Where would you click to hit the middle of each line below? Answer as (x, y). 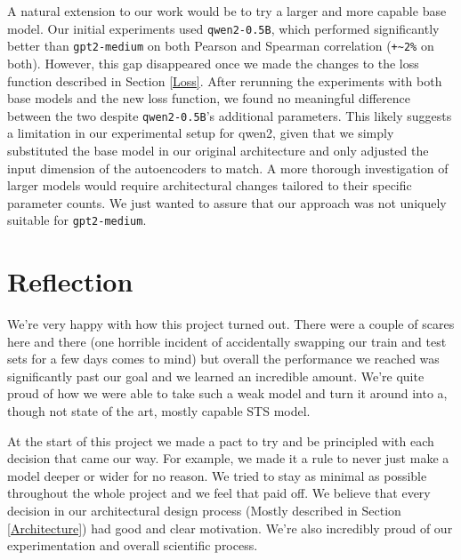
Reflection (70, 281)
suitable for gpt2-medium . (77, 220)
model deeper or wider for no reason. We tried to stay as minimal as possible (217, 475)
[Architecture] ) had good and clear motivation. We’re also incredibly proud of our (230, 528)
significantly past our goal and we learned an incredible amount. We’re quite (216, 376)
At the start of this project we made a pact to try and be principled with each (221, 440)
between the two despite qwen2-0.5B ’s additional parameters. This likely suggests (230, 115)
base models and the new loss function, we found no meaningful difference (209, 98)
